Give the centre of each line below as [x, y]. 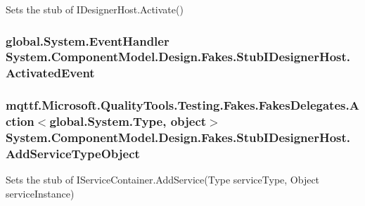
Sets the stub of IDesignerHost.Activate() [95, 9]
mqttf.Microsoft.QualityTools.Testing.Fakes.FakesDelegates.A [182, 105]
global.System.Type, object [128, 121]
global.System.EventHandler [88, 40]
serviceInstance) [40, 193]
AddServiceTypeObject [73, 153]
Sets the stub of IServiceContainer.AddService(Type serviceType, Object [163, 180]
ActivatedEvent [50, 73]
